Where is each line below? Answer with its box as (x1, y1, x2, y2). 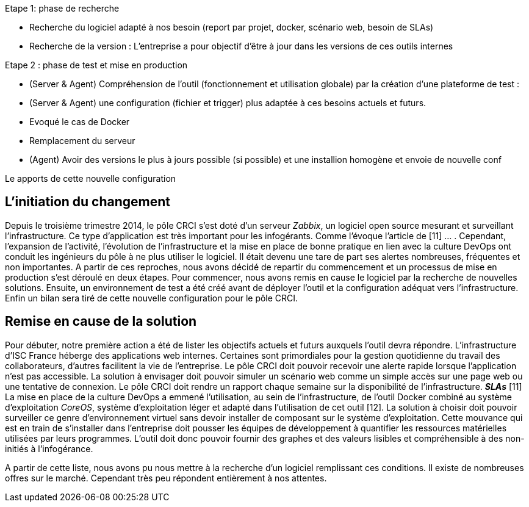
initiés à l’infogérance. (5, 443, 93, 454)
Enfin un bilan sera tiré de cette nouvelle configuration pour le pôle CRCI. (5, 292, 298, 303)
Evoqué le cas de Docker (29, 117, 130, 127)
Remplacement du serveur (29, 135, 135, 146)
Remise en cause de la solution (5, 314, 197, 329)
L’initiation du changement (5, 194, 171, 210)
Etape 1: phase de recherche (5, 3, 120, 13)
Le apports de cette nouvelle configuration (5, 173, 176, 184)
